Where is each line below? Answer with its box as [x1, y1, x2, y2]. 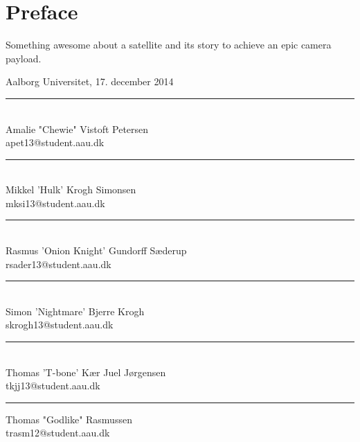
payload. [6, 51, 42, 65]
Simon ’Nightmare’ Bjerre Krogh [6, 303, 145, 318]
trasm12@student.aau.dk [6, 425, 110, 440]
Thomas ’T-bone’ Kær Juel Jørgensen [6, 364, 166, 379]
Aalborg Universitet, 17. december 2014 [6, 74, 174, 89]
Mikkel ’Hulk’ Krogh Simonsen [6, 182, 136, 197]
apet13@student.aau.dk [6, 135, 105, 150]
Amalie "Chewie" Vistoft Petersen [6, 121, 149, 136]
